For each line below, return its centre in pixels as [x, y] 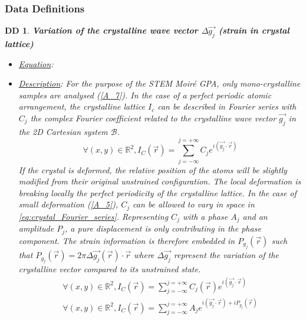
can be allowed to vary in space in [194, 204]
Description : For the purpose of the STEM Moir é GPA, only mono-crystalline [159, 83]
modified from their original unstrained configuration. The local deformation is [160, 181]
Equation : [36, 63]
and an [255, 216]
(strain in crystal [254, 30]
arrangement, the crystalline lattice [82, 106]
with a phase [205, 216]
